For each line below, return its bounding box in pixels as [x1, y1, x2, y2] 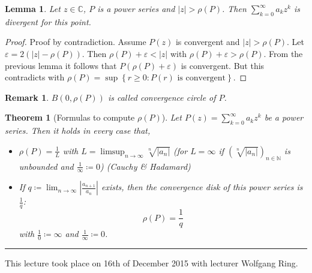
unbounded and [19, 160, 74, 172]
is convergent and [175, 35, 240, 48]
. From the [263, 47, 303, 59]
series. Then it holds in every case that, [5, 124, 151, 137]
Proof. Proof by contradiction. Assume [5, 35, 146, 48]
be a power [264, 111, 304, 124]
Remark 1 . [5, 91, 49, 103]
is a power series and [97, 2, 175, 14]
